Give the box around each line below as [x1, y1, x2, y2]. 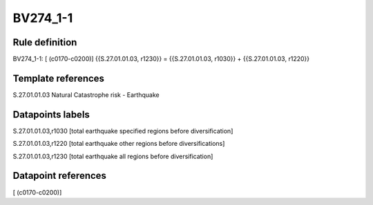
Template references [12, 72, 105, 84]
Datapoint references [12, 170, 107, 182]
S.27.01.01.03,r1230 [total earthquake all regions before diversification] [12, 152, 213, 160]
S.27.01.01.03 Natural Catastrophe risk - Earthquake [12, 90, 160, 99]
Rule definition [12, 36, 77, 48]
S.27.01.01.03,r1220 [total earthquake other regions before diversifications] [12, 140, 225, 148]
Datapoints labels [12, 109, 90, 120]
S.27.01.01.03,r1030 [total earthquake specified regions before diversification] [12, 127, 233, 135]
